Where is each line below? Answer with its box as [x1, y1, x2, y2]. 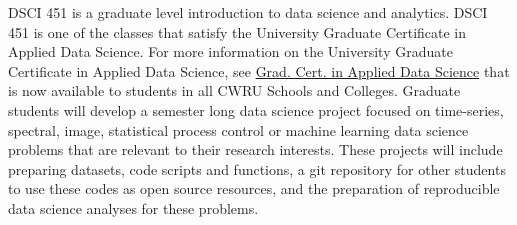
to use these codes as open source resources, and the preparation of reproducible [8, 178, 500, 199]
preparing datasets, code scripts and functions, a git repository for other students [8, 158, 506, 179]
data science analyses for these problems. [8, 197, 259, 218]
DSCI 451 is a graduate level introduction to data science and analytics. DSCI [8, 2, 488, 22]
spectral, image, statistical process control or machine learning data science [8, 119, 469, 140]
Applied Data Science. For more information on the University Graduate [8, 41, 453, 62]
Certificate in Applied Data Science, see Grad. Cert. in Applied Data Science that [8, 60, 510, 81]
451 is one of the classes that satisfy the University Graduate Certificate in [8, 21, 467, 42]
